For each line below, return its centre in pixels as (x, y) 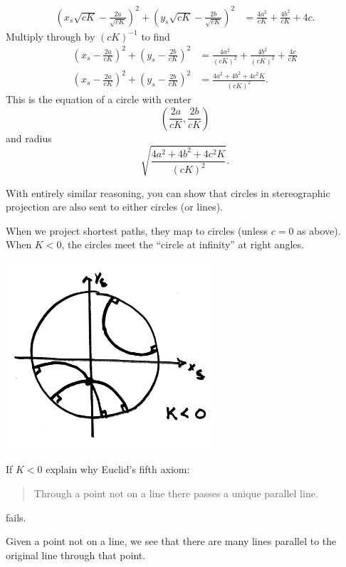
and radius (29, 138)
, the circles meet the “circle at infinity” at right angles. (183, 244)
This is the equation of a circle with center (99, 99)
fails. (16, 517)
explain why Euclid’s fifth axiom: (118, 469)
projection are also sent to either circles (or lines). (114, 207)
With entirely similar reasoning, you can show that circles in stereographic (168, 192)
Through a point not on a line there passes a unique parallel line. (176, 493)
